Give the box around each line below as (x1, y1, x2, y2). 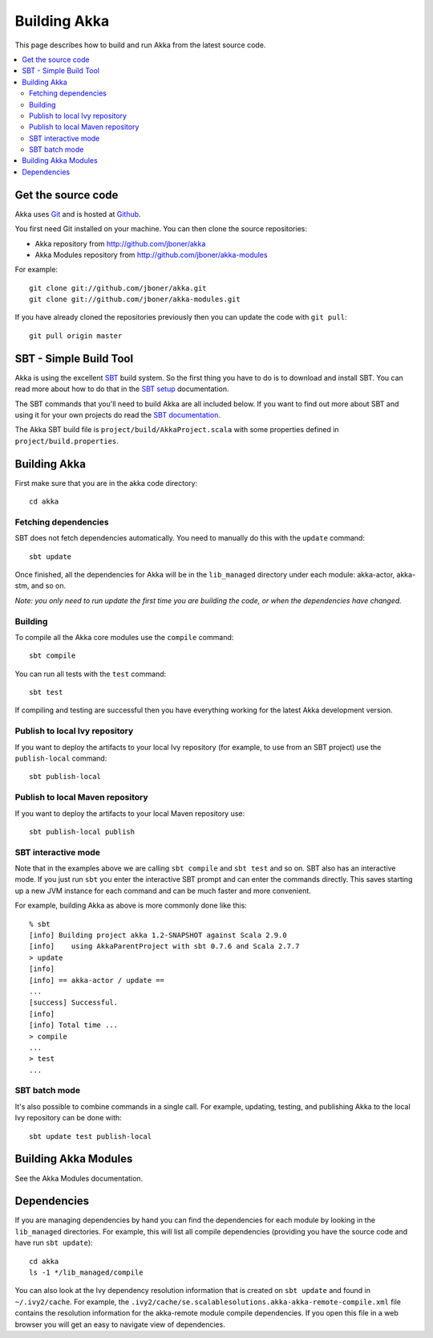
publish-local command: (14, 753, 107, 763)
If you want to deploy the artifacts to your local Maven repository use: (14, 808, 245, 818)
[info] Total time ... (29, 1021, 119, 1030)
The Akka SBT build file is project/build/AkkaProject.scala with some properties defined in (14, 425, 340, 434)
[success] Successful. (29, 998, 119, 1007)
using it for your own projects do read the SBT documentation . (14, 410, 221, 419)
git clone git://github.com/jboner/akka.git (29, 284, 208, 292)
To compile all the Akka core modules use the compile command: (14, 632, 234, 642)
